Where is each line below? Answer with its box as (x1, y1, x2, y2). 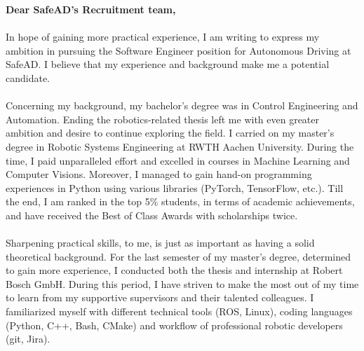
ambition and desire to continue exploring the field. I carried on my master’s (6, 125, 335, 140)
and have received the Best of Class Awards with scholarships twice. (6, 207, 298, 222)
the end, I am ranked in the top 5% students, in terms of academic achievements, (6, 194, 355, 209)
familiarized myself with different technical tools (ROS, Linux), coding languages (6, 304, 353, 319)
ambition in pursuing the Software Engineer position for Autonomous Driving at (6, 43, 351, 57)
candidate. (6, 70, 50, 85)
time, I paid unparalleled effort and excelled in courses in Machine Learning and (6, 153, 350, 167)
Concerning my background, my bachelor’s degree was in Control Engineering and (6, 98, 358, 113)
